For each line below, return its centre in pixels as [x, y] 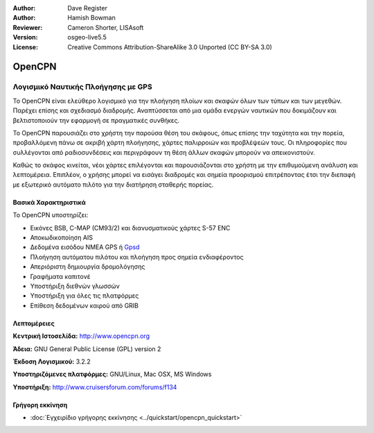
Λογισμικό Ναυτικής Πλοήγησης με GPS [82, 87]
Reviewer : [28, 27]
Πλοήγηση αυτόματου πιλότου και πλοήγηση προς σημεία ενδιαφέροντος [137, 257]
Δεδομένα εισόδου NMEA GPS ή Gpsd [85, 247]
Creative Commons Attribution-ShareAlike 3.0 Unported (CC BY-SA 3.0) [170, 47]
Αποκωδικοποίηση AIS [62, 238]
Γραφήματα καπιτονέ [60, 276]
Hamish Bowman [91, 18]
